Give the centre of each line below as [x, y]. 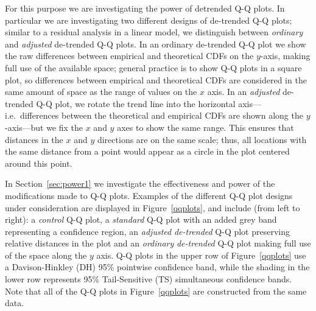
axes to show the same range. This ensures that [205, 127]
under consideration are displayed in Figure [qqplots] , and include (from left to [153, 207]
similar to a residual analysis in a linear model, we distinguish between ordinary [154, 32]
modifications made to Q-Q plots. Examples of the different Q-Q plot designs [149, 195]
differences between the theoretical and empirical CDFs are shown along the [161, 115]
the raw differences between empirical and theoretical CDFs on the [129, 56]
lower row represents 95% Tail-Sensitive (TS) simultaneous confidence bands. [149, 279]
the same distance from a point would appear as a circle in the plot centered [147, 151]
